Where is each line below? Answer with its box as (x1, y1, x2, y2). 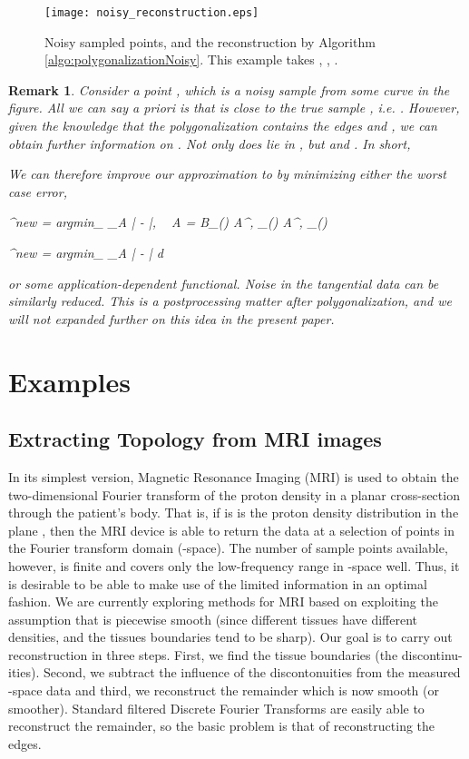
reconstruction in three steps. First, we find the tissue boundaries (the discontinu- (8, 645, 463, 664)
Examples (8, 362, 131, 399)
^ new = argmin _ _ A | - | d (8, 243, 163, 261)
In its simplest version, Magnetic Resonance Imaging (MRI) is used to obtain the (8, 467, 459, 486)
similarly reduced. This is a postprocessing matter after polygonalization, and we (8, 291, 453, 310)
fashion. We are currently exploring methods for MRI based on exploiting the (8, 592, 438, 611)
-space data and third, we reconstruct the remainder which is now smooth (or (8, 681, 439, 700)
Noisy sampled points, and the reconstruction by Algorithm (44, 32, 376, 51)
